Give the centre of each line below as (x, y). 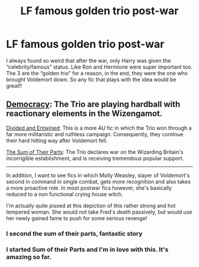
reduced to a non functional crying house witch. (65, 194)
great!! (14, 86)
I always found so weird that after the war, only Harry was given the (89, 60)
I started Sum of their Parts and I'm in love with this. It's (87, 249)
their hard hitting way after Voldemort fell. (57, 140)
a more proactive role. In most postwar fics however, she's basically (89, 188)
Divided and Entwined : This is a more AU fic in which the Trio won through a (99, 128)
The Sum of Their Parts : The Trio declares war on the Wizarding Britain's (95, 152)
